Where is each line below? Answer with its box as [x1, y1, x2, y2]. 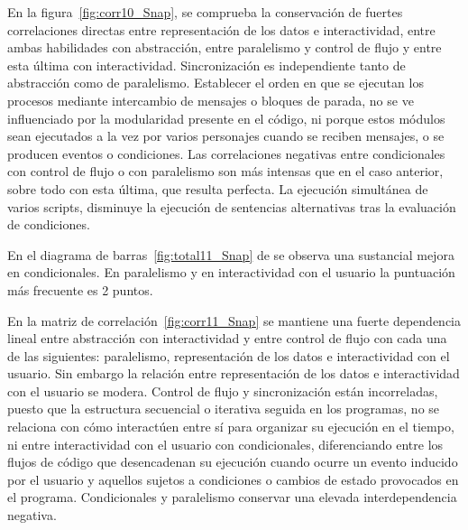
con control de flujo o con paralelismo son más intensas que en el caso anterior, [7, 162, 444, 181]
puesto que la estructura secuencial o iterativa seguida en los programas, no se [7, 399, 440, 418]
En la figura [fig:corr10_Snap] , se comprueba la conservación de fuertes [7, 3, 403, 21]
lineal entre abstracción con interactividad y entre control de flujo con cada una [7, 329, 447, 348]
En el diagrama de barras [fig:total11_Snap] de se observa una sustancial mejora [7, 245, 454, 264]
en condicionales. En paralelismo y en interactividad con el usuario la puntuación [7, 263, 455, 282]
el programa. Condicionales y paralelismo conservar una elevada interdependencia [7, 488, 457, 507]
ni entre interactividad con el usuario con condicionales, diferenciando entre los [7, 434, 444, 453]
